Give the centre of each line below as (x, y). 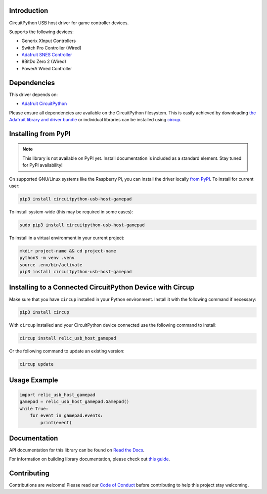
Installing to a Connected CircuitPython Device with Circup (102, 287)
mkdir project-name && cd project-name (68, 251)
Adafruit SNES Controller (47, 55)
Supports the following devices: (42, 32)
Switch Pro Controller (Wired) (51, 48)
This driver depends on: (33, 95)
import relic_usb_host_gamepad (58, 395)
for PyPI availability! (43, 165)
